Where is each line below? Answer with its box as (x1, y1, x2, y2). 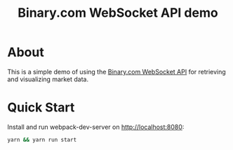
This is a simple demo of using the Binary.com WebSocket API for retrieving (7, 67, 226, 76)
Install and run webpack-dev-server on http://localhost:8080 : (7, 123, 185, 131)
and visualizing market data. (7, 75, 89, 83)
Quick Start (7, 100, 75, 116)
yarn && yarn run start (7, 136, 77, 143)
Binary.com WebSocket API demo (17, 5, 219, 21)
